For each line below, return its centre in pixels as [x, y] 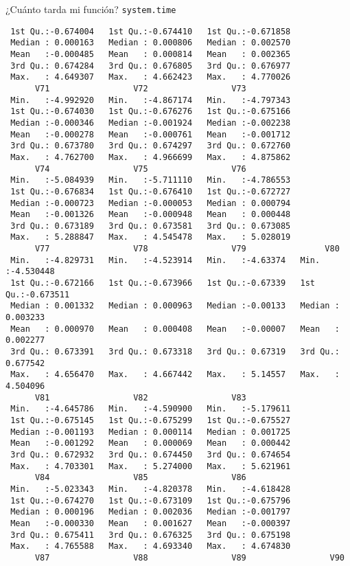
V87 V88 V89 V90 [189, 557]
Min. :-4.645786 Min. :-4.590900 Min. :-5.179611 [151, 409]
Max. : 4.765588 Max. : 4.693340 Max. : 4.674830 [151, 546]
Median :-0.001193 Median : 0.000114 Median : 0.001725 [151, 432]
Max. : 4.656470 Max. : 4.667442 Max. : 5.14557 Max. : [175, 375]
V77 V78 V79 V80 [187, 249]
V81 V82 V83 [140, 397]
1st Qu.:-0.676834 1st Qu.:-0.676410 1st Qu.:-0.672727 [151, 191]
